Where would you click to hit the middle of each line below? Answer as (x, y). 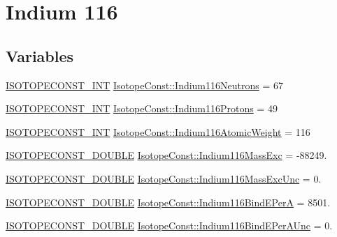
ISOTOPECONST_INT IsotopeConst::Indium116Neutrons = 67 (144, 85)
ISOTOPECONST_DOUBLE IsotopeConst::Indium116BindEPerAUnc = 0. (169, 225)
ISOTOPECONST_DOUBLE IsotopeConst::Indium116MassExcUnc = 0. (164, 178)
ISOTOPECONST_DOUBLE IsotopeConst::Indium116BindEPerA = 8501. (168, 202)
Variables (40, 55)
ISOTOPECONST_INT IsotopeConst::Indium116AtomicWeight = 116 (158, 131)
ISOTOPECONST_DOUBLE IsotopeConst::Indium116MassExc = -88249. (166, 155)
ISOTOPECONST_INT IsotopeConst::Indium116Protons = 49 (142, 108)
